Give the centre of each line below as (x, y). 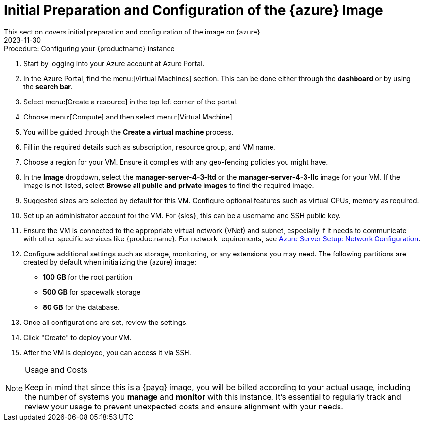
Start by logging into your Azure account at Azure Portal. (114, 63)
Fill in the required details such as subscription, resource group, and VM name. (149, 147)
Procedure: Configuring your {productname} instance (89, 48)
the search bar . (48, 86)
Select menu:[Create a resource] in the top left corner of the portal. (131, 102)
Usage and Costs (56, 369)
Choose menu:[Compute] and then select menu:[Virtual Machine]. (129, 117)
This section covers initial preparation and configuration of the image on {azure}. (133, 32)
